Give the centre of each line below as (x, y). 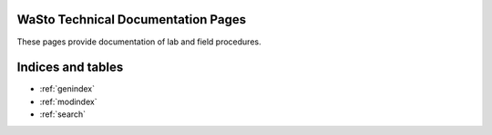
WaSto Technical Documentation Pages (131, 19)
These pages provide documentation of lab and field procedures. (139, 42)
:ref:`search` (63, 114)
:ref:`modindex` (68, 101)
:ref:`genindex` (67, 89)
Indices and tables (70, 67)
